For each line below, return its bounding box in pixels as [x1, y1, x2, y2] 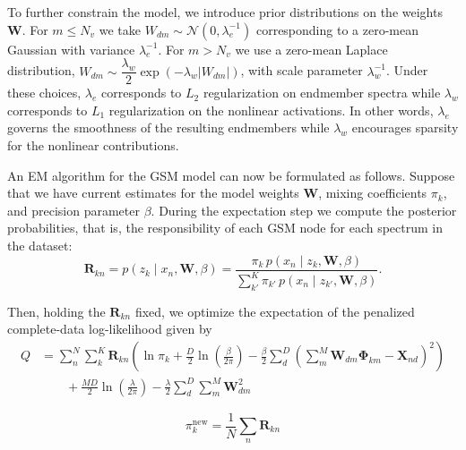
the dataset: [7, 236, 73, 254]
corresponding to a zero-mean [255, 20, 419, 38]
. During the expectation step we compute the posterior [151, 200, 457, 219]
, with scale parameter [240, 61, 363, 80]
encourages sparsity [351, 118, 459, 137]
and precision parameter [7, 200, 140, 219]
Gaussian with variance [7, 39, 135, 58]
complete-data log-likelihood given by [7, 319, 212, 338]
